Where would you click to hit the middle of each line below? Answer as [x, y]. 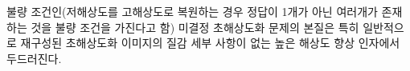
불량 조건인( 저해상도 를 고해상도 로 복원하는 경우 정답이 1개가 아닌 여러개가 [192, 11]
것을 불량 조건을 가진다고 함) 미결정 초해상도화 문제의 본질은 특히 [195, 27]
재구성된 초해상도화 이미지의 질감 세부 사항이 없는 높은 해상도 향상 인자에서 [210, 43]
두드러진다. [34, 58]
